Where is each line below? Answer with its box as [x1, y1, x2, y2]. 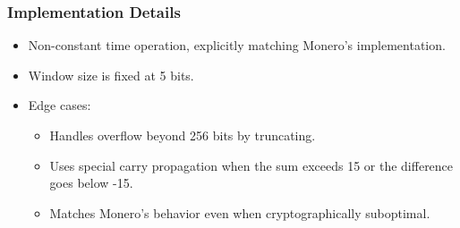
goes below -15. [49, 173, 133, 192]
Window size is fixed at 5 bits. [28, 65, 194, 84]
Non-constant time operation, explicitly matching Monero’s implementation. [28, 36, 446, 55]
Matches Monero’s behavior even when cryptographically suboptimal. [49, 203, 430, 222]
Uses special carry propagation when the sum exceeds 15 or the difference [49, 156, 454, 174]
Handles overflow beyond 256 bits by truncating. [49, 126, 316, 144]
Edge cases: [28, 96, 91, 114]
